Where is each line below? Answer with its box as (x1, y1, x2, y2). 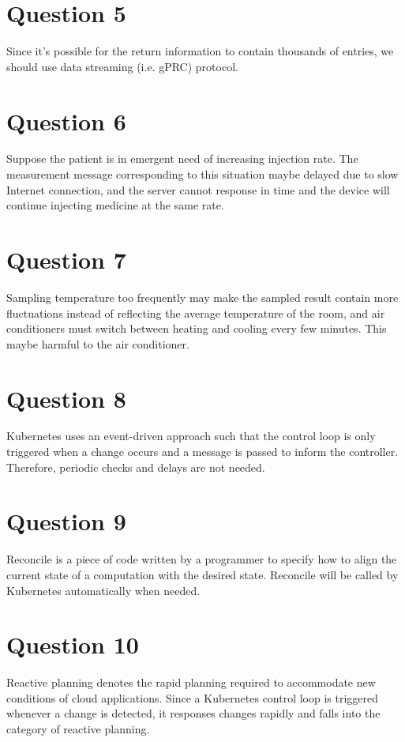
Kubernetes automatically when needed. (6, 582, 201, 598)
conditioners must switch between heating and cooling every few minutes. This (6, 320, 387, 337)
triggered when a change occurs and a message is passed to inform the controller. (6, 443, 399, 460)
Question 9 (6, 505, 126, 537)
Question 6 (6, 104, 126, 137)
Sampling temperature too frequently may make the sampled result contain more (6, 288, 399, 305)
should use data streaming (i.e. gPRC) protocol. (6, 58, 238, 74)
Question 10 (6, 628, 139, 661)
